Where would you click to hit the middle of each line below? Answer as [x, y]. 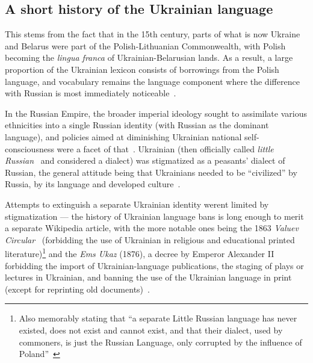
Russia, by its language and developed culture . [93, 184]
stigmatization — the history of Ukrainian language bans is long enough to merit [154, 216]
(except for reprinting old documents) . [77, 289]
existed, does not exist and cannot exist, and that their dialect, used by [151, 330]
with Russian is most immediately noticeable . [91, 93]
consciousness [29, 148]
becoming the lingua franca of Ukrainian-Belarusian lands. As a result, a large [149, 57]
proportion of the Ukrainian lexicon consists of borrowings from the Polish [142, 69]
